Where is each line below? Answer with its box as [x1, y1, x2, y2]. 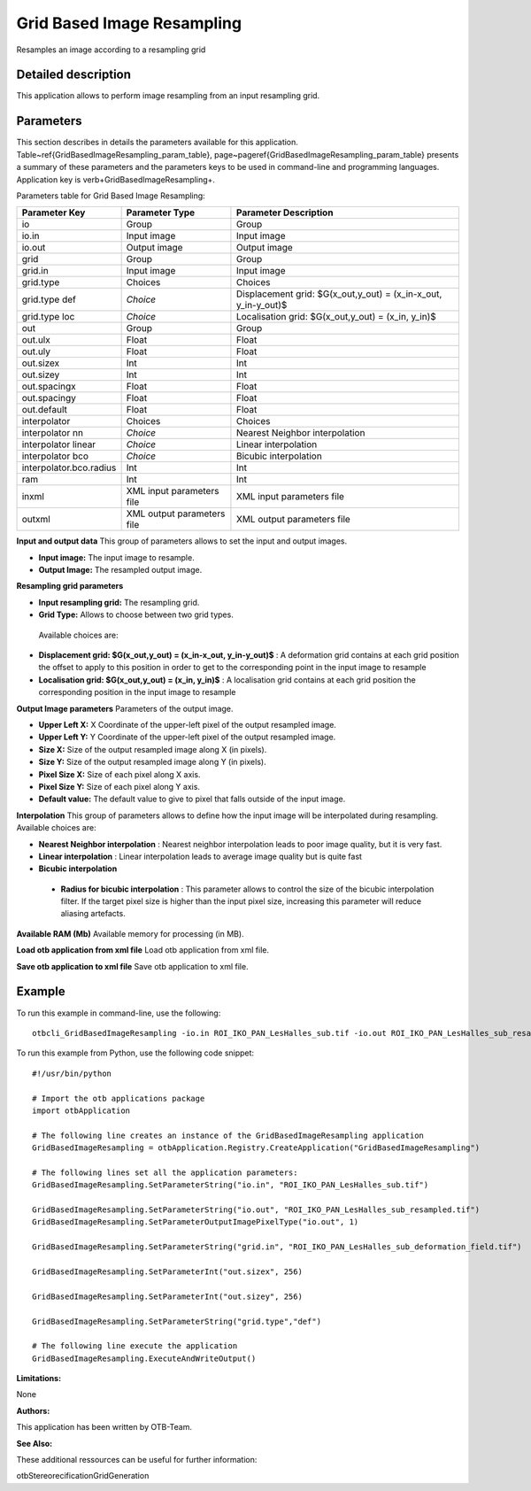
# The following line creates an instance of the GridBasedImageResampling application [32, 1130, 425, 1140]
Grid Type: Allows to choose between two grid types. [38, 609, 234, 620]
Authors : [16, 1405, 50, 1416]
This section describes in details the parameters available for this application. [16, 137, 298, 148]
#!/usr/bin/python [32, 1068, 112, 1078]
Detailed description [16, 67, 132, 82]
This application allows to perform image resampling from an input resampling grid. [16, 90, 320, 101]
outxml [21, 514, 50, 526]
